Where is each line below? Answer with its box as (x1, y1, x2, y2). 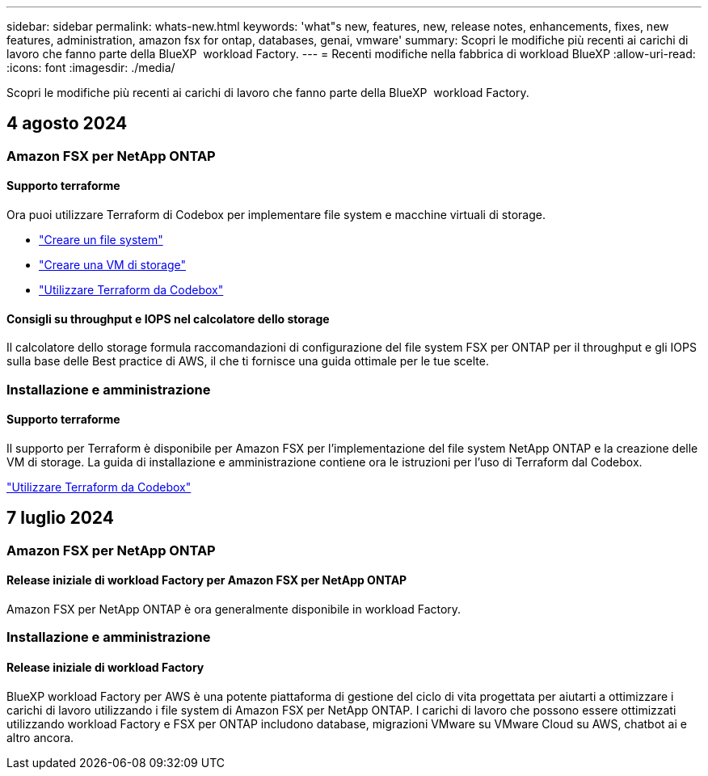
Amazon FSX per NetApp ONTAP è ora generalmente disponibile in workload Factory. (6, 601, 461, 616)
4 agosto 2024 (6, 113, 128, 134)
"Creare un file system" (39, 233, 163, 247)
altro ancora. (6, 730, 74, 744)
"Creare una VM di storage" (39, 258, 186, 272)
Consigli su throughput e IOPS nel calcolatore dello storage (6, 311, 330, 326)
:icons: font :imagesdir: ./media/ (6, 61, 175, 74)
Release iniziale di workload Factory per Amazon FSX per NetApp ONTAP (6, 573, 407, 588)
